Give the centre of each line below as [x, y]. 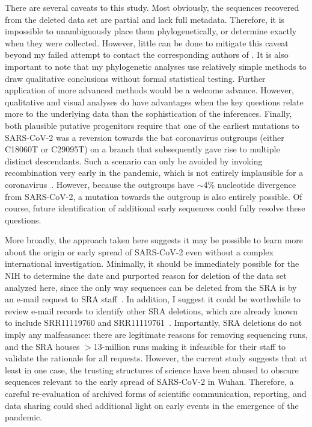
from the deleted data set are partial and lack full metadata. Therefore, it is [145, 19]
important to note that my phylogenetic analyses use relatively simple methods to [156, 66]
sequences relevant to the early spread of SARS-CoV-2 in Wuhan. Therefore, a [149, 382]
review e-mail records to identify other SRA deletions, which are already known [151, 310]
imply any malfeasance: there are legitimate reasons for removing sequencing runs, [156, 335]
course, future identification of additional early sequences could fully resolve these [155, 208]
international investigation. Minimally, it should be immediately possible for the [152, 263]
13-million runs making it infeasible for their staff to [189, 346]
